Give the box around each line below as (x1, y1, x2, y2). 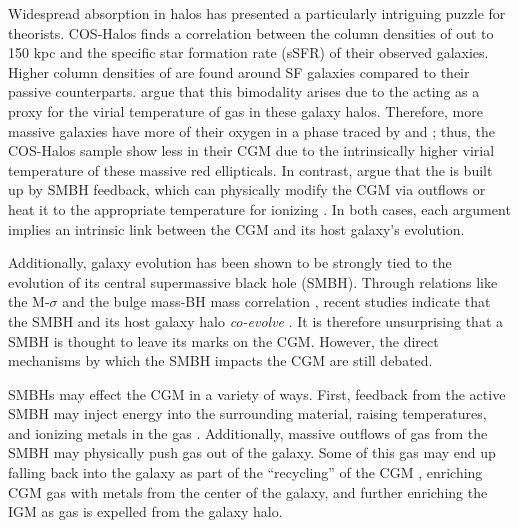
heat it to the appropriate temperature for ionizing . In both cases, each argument (8, 198, 511, 219)
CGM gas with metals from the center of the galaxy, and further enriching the (8, 481, 488, 502)
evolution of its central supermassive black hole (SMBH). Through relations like (8, 271, 498, 292)
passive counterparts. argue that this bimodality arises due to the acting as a (8, 81, 480, 102)
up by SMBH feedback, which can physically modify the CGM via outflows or (8, 179, 486, 200)
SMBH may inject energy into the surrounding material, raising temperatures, (8, 403, 487, 424)
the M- (8, 291, 50, 312)
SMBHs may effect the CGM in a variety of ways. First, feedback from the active (8, 383, 506, 404)
